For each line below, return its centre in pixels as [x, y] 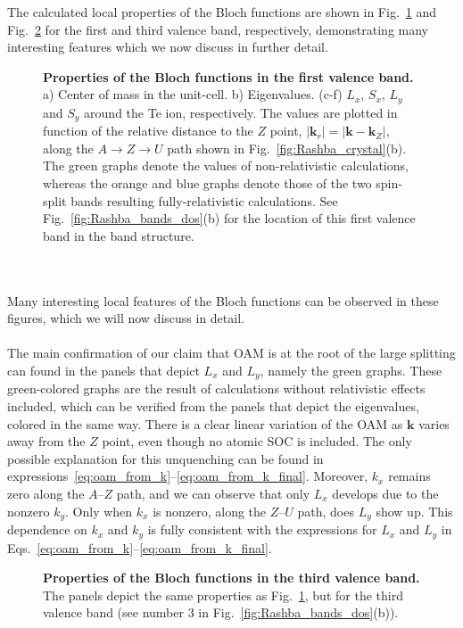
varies [434, 423]
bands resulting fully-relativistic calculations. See [204, 200]
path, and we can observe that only [213, 494]
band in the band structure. [119, 235]
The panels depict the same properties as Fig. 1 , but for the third [223, 595]
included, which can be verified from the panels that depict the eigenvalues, [213, 406]
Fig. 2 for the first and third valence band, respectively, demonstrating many [218, 29]
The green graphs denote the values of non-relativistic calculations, [226, 165]
